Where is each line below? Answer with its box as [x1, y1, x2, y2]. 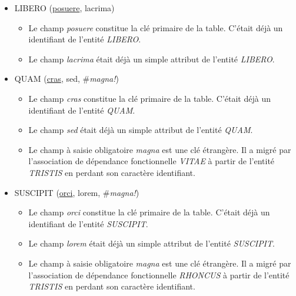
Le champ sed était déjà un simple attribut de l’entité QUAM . [28, 124, 253, 136]
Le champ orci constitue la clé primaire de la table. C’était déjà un [28, 206, 270, 218]
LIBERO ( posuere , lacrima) [14, 2, 115, 14]
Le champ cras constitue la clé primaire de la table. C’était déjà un [28, 92, 271, 104]
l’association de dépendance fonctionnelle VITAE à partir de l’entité [28, 155, 275, 167]
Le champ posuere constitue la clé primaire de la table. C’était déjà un [28, 21, 283, 34]
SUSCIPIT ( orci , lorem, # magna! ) [14, 186, 139, 198]
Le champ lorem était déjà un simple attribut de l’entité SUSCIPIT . [28, 237, 275, 250]
